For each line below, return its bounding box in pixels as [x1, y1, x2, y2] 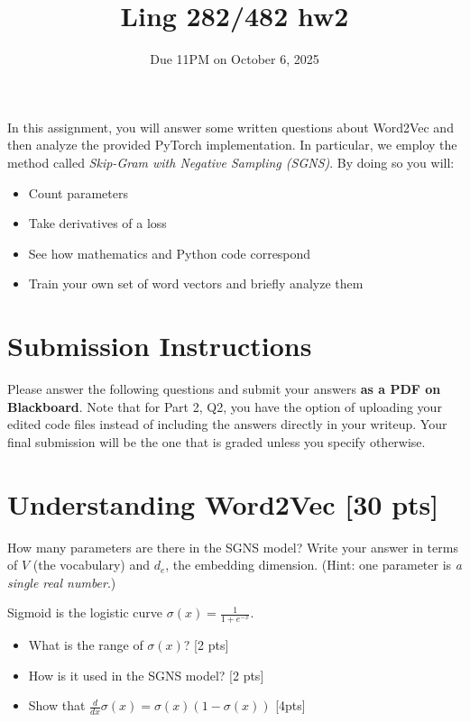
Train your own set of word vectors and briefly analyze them [28, 274, 364, 293]
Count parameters [28, 183, 129, 202]
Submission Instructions [7, 327, 312, 364]
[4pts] [275, 696, 306, 715]
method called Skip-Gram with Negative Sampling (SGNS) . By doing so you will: [7, 152, 455, 171]
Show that [28, 696, 86, 715]
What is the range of [28, 635, 143, 654]
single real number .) [7, 572, 116, 591]
